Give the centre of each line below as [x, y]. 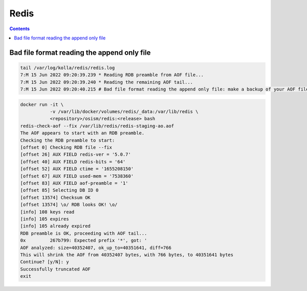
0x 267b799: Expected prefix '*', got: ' [84, 241]
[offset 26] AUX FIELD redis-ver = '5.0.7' [76, 154]
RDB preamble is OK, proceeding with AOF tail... [84, 233]
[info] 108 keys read [47, 212]
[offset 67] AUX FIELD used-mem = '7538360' [77, 176]
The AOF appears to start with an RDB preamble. [82, 133]
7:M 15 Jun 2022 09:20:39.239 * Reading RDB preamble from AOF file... [112, 75]
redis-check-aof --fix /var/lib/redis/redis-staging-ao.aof [97, 126]
